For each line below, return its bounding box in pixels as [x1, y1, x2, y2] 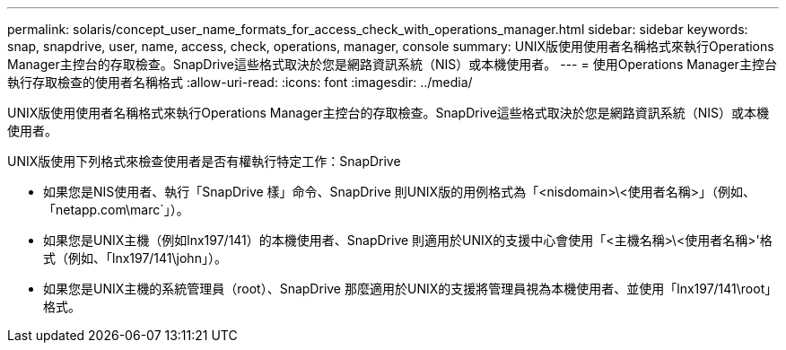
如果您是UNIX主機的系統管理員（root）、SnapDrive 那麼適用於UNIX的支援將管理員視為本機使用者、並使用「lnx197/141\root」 [43, 281, 778, 296]
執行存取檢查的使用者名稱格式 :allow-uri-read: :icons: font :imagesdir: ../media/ [7, 74, 473, 90]
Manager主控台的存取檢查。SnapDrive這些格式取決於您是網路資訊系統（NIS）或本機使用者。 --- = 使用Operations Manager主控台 [7, 57, 777, 72]
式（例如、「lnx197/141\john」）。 [43, 250, 227, 266]
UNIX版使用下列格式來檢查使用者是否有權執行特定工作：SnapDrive [7, 153, 401, 169]
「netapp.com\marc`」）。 [43, 202, 189, 217]
